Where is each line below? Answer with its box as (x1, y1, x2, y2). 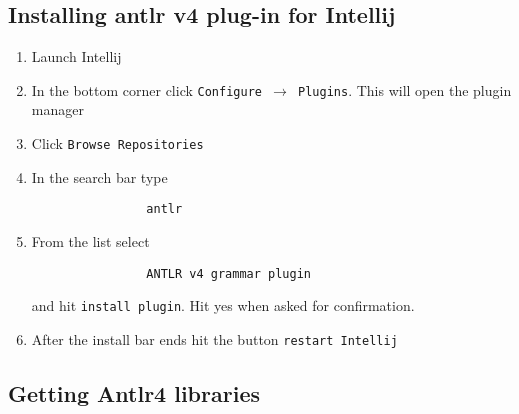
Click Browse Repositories (31, 133, 204, 154)
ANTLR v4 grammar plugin (146, 266, 311, 281)
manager (31, 99, 84, 120)
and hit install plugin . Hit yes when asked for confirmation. (31, 295, 415, 316)
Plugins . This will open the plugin (298, 79, 512, 100)
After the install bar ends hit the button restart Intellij (31, 328, 398, 349)
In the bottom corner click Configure (31, 79, 262, 100)
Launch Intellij (31, 46, 122, 67)
